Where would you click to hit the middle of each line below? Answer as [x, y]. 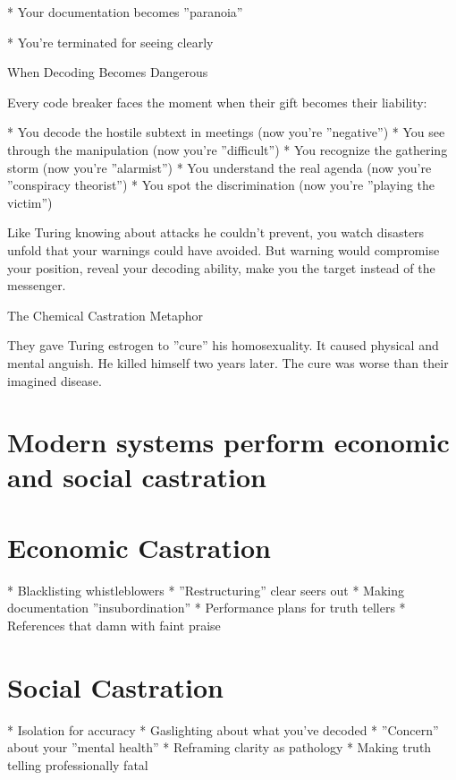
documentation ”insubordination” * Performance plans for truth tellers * [207, 608]
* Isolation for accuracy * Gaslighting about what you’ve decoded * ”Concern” [223, 729]
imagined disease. [55, 380]
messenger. [37, 285]
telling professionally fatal [78, 764]
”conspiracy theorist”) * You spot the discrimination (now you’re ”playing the [221, 185]
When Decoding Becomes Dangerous [108, 72]
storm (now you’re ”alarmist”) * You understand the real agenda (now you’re [220, 167]
